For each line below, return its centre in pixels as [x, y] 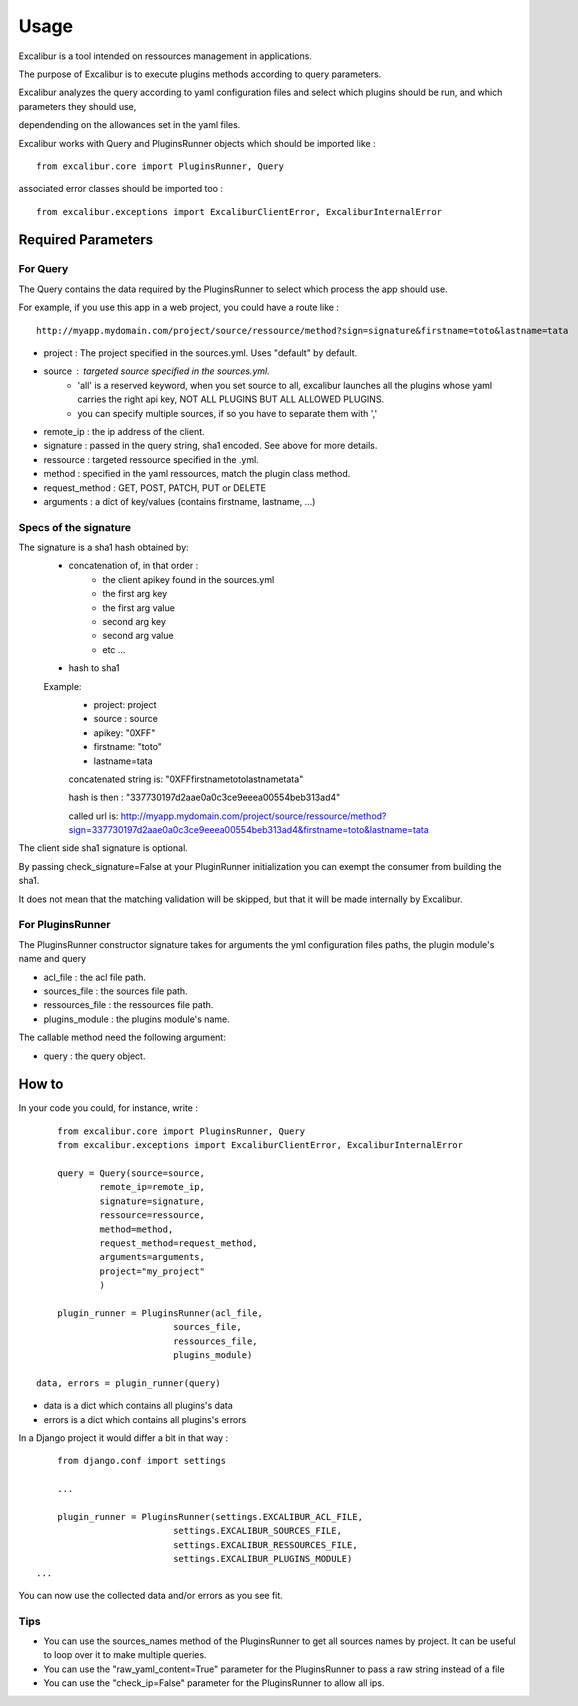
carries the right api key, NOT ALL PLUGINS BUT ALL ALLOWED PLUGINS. [231, 399]
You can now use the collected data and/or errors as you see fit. [151, 1595]
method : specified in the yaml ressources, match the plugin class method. [197, 474]
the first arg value [138, 607]
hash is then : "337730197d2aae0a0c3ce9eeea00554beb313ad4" [204, 797]
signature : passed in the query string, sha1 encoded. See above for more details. [210, 446]
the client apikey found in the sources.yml [188, 579]
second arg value [138, 636]
